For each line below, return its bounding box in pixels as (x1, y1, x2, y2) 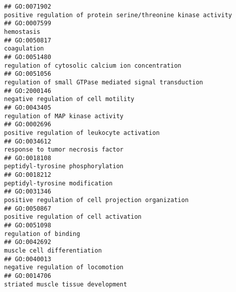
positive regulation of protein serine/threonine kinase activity (4, 11, 232, 19)
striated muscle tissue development (4, 280, 127, 288)
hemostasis (4, 28, 40, 35)
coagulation (4, 45, 44, 53)
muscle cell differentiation (4, 247, 102, 255)
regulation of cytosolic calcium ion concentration (4, 62, 181, 69)
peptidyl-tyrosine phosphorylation (4, 163, 124, 170)
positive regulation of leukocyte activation (4, 129, 160, 136)
